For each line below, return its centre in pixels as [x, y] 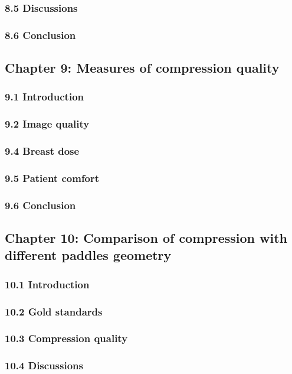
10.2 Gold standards [54, 311]
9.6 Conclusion [40, 205]
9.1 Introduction [45, 97]
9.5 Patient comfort [52, 178]
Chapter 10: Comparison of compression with [146, 238]
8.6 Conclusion [40, 35]
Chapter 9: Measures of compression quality [142, 68]
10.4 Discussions [44, 365]
